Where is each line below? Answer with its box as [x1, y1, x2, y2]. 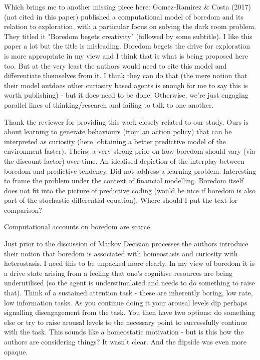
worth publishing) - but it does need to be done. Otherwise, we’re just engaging [4, 90, 248, 100]
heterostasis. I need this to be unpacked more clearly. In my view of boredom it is [4, 258, 255, 268]
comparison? [4, 204, 42, 215]
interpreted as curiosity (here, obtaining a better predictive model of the [4, 136, 226, 146]
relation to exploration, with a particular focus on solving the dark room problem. [4, 21, 256, 32]
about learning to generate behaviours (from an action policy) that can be [4, 126, 232, 137]
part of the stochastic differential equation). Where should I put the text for [4, 195, 238, 205]
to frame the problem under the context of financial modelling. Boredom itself [4, 175, 243, 186]
